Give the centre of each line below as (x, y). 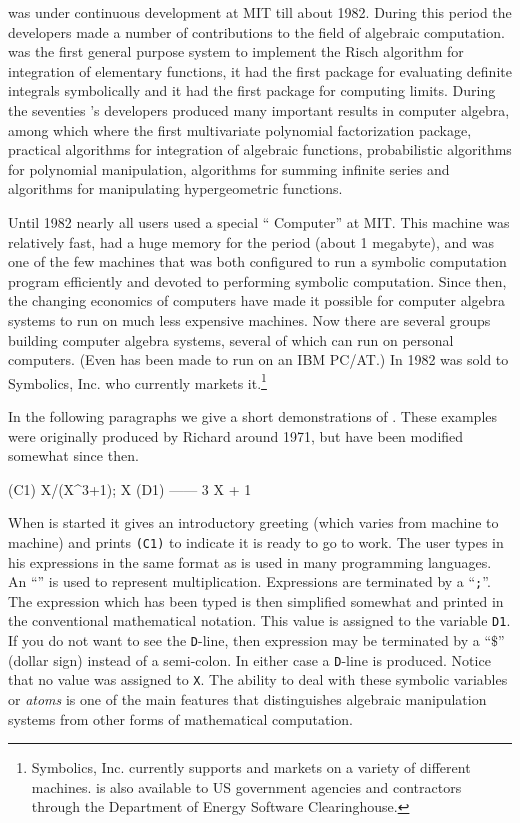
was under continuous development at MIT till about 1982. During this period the (260, 12)
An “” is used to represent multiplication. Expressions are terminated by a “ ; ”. (249, 581)
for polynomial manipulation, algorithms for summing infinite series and (229, 168)
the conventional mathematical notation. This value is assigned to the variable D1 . (259, 620)
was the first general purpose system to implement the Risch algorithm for (236, 51)
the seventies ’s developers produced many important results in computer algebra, (259, 109)
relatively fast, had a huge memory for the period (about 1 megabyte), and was (251, 241)
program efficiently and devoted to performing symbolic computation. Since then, (257, 280)
